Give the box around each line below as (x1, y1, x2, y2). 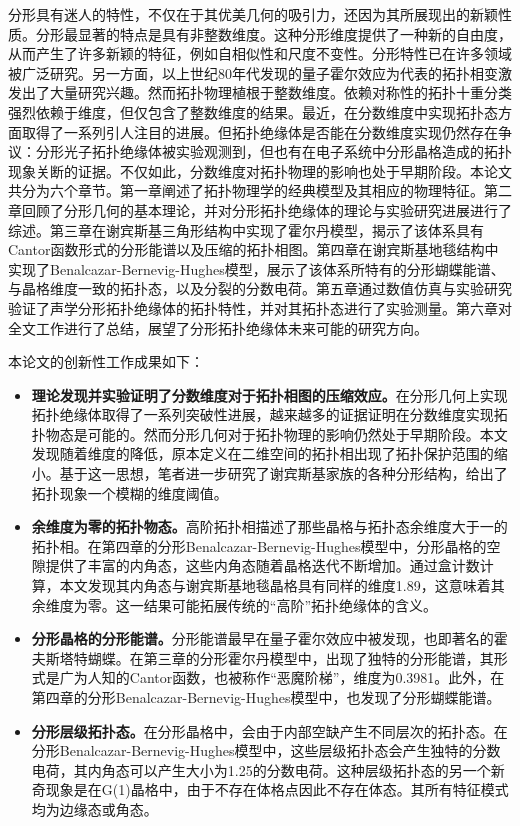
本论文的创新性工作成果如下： (8, 351, 204, 372)
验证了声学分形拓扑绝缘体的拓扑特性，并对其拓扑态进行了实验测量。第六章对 (8, 297, 512, 318)
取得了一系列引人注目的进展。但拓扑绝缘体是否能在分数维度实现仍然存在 (21, 121, 498, 142)
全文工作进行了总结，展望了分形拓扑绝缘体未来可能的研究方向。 (8, 317, 428, 338)
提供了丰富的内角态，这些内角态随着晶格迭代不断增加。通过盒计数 (45, 555, 480, 576)
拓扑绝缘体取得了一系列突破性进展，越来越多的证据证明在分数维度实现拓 (31, 404, 508, 425)
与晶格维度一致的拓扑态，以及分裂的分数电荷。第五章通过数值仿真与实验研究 (8, 278, 512, 299)
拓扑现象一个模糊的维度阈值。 (31, 482, 228, 503)
